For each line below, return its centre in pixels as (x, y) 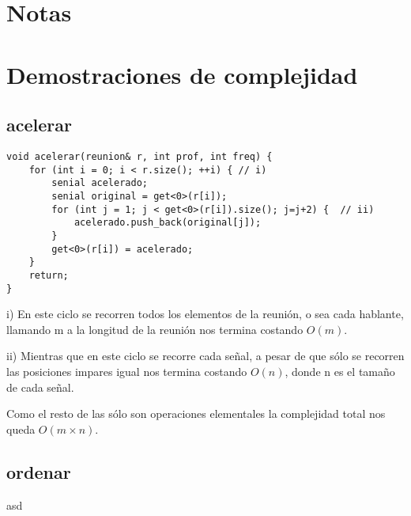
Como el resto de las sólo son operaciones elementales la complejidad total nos (196, 414)
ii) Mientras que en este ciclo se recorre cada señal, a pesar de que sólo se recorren (205, 356)
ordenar (39, 471)
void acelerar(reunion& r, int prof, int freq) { (140, 156)
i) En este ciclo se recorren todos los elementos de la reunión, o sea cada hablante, (205, 314)
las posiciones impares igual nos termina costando (127, 371)
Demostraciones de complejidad (182, 74)
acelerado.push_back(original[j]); (168, 223)
